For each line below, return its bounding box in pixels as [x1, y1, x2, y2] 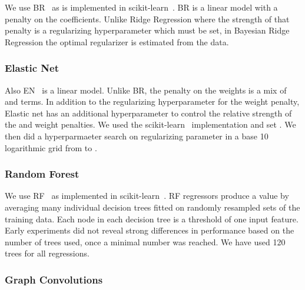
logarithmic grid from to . [5, 141, 97, 154]
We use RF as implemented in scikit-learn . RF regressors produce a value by [5, 189, 289, 202]
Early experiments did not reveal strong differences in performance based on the [5, 224, 294, 236]
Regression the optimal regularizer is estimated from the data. [5, 35, 229, 48]
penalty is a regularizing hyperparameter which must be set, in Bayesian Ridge [5, 24, 290, 36]
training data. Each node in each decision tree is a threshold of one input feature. [5, 212, 299, 225]
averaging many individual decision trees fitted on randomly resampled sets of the [5, 201, 300, 213]
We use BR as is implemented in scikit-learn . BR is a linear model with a [5, 1, 278, 13]
